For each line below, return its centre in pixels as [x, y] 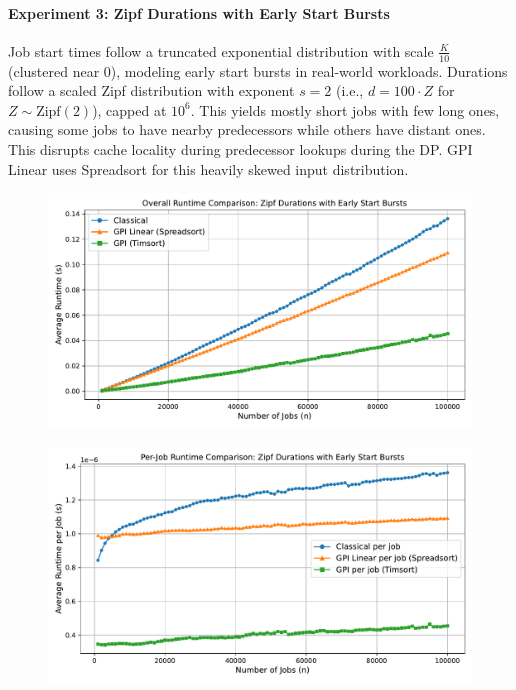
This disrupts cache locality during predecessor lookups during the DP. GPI [240, 149]
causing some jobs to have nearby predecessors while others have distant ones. [247, 129]
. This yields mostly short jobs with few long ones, [345, 109]
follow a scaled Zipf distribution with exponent [151, 90]
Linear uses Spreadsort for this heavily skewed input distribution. [208, 168]
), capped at [129, 109]
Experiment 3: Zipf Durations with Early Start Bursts [199, 12]
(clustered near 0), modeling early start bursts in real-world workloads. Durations [258, 70]
